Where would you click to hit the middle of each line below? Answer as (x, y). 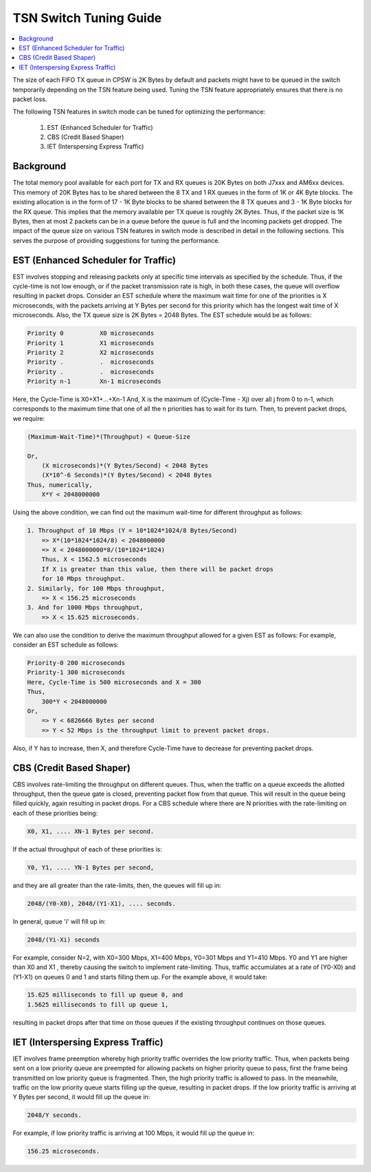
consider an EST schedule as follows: (66, 645)
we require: (29, 418)
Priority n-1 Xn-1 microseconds (94, 381)
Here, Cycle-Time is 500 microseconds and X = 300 (114, 682)
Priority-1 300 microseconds (76, 673)
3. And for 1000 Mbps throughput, (85, 608)
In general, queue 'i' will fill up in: (59, 921)
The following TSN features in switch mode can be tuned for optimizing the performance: (139, 112)
